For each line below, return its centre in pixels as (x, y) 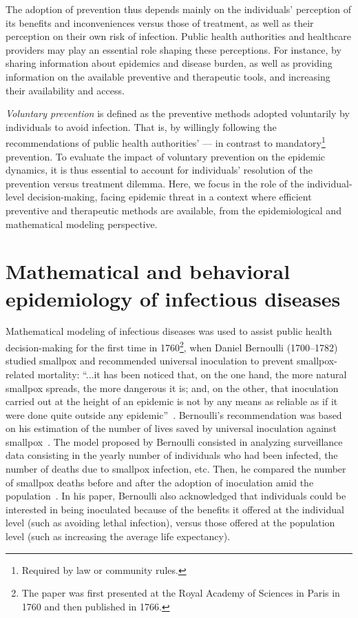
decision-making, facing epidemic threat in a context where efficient (169, 197)
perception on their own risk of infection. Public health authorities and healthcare (178, 36)
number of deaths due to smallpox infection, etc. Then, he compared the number (176, 469)
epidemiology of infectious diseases (173, 298)
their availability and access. (65, 90)
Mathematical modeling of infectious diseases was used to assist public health (169, 331)
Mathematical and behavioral (148, 271)
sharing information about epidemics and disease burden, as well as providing (169, 63)
